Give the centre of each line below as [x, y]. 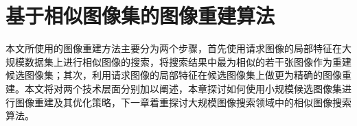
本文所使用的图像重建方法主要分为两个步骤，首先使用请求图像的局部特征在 [174, 48]
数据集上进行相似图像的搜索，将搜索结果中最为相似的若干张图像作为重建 [188, 61]
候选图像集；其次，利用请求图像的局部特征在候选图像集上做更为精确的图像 [174, 75]
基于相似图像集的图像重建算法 [140, 15]
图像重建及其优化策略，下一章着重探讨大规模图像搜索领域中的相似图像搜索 [183, 102]
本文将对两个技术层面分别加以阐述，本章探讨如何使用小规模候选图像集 [183, 88]
